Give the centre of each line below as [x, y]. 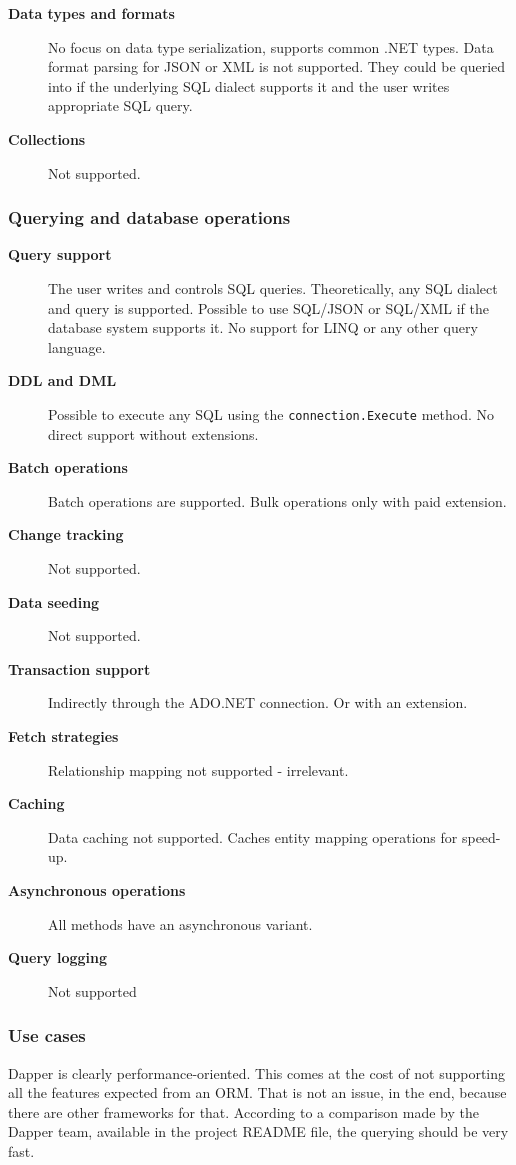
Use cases [47, 1035]
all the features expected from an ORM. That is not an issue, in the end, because [257, 1092]
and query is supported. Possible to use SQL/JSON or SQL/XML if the [268, 307]
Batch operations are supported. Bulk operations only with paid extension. [277, 500]
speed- [481, 836]
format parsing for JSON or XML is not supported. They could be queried [277, 66]
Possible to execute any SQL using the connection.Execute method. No [271, 413]
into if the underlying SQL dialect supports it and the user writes [249, 85]
